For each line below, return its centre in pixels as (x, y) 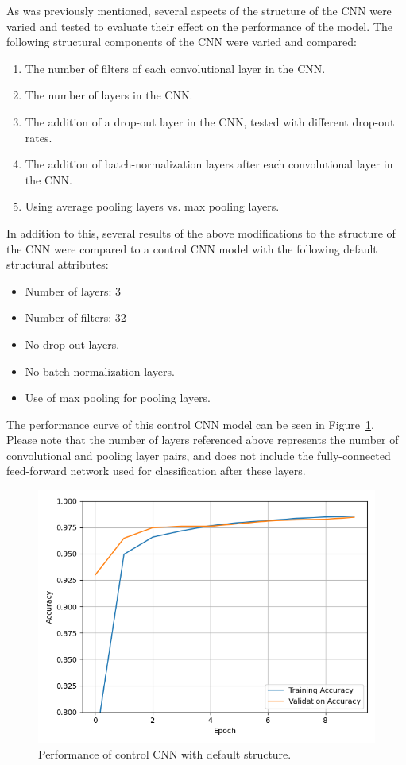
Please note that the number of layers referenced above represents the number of (203, 440)
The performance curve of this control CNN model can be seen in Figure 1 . (190, 424)
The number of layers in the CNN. (109, 95)
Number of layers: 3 (73, 290)
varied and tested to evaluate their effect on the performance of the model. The (199, 26)
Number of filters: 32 (75, 317)
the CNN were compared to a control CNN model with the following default (192, 248)
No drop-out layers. (72, 344)
